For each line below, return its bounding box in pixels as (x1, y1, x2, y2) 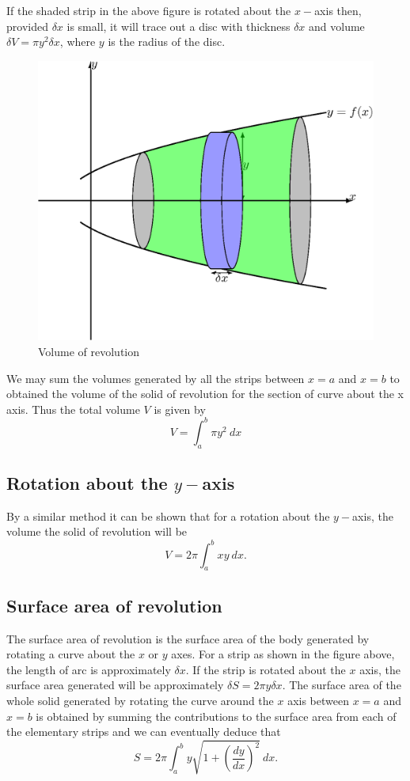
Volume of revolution (38, 343, 140, 359)
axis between (287, 692, 349, 708)
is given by (154, 400, 206, 417)
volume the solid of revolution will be (6, 523, 188, 540)
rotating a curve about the (6, 646, 135, 662)
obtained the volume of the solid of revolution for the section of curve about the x (6, 385, 404, 402)
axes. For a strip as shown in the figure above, (171, 646, 395, 662)
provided (6, 17, 48, 34)
